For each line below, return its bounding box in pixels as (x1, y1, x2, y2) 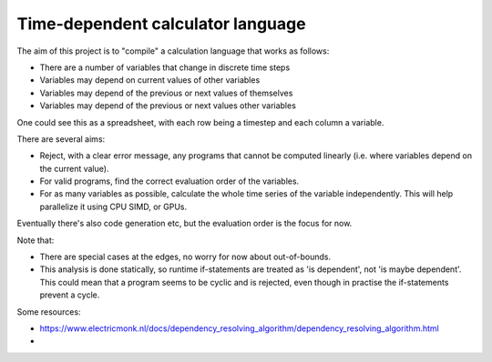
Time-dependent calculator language (16, 14, 306, 34)
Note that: (16, 235, 55, 246)
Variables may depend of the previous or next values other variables (39, 100, 296, 111)
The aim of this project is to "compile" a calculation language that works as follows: (16, 45, 330, 56)
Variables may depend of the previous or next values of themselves (39, 87, 293, 98)
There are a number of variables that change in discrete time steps (39, 62, 291, 73)
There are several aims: (16, 133, 106, 145)
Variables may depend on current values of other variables (39, 75, 261, 85)
